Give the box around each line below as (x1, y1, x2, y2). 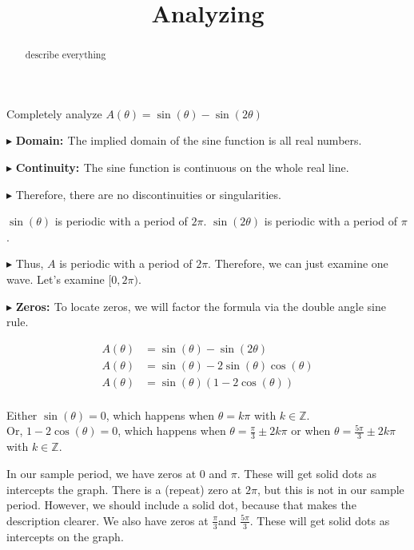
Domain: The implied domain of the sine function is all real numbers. (15, 132, 362, 149)
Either (6, 406, 38, 423)
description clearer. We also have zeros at (6, 512, 209, 528)
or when (291, 422, 331, 439)
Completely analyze (6, 105, 102, 122)
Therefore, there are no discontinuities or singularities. (15, 185, 281, 202)
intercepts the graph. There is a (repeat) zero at (6, 480, 242, 497)
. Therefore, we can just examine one (208, 255, 388, 272)
